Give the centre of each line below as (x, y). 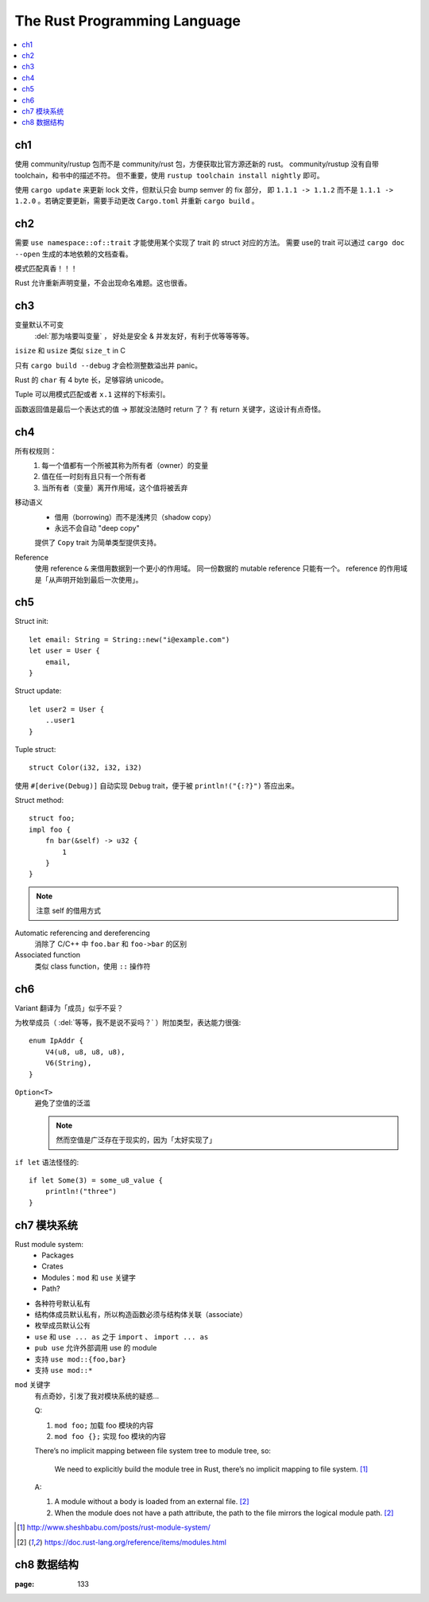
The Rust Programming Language (128, 21)
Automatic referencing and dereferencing (82, 933)
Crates (52, 1266)
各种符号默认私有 (62, 1303)
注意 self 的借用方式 (68, 910)
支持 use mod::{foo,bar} (80, 1359)
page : (25, 1584)
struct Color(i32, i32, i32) (85, 768)
